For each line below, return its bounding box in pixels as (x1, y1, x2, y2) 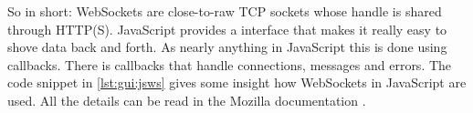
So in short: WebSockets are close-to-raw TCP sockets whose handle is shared (7, 2, 442, 20)
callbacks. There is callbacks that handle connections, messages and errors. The (7, 55, 452, 74)
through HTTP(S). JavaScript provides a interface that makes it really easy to (7, 19, 447, 38)
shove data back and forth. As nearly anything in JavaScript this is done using (7, 37, 447, 56)
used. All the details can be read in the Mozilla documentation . (7, 90, 366, 109)
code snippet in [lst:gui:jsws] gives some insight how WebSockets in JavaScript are (7, 73, 467, 92)
